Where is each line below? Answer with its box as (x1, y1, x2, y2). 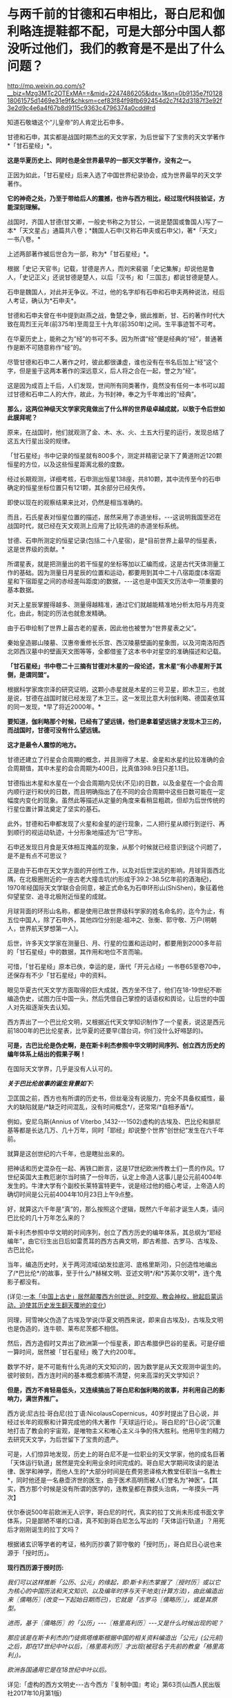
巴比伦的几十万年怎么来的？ (7, 1213, 86, 1221)
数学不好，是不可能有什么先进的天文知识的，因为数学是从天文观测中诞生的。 (7, 1362, 225, 1370)
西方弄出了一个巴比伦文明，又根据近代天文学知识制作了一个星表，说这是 (7, 1018, 213, 1026)
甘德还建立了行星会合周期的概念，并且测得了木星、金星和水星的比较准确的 (7, 755, 219, 763)
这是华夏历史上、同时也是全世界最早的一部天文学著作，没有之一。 (7, 156, 195, 164)
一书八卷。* (7, 235, 41, 243)
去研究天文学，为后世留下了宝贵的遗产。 (7, 1435, 122, 1443)
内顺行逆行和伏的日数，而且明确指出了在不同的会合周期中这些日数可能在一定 (7, 787, 225, 795)
